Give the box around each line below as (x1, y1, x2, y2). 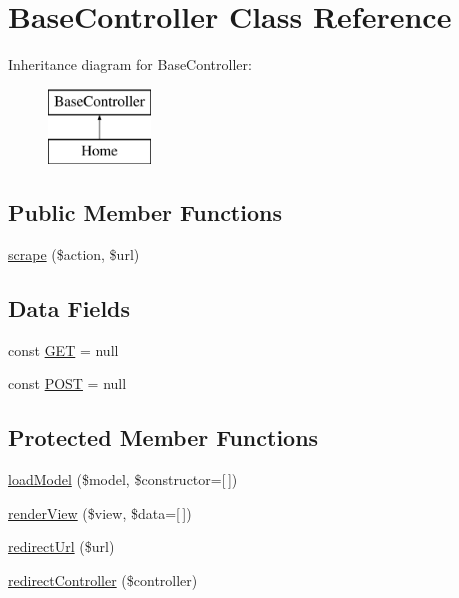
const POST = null (8, 373, 127, 394)
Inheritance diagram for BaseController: (8, 54, 252, 75)
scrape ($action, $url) (8, 244, 140, 265)
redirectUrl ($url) (8, 536, 115, 557)
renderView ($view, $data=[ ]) (8, 502, 192, 523)
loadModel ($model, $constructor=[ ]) (8, 469, 238, 490)
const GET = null (8, 339, 119, 360)
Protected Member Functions (8, 422, 319, 453)
